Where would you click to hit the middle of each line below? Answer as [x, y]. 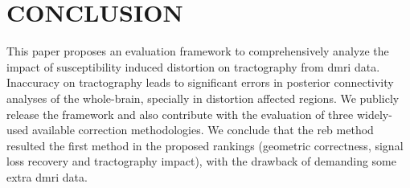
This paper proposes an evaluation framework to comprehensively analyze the [198, 51]
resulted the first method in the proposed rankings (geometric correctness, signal [205, 145]
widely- [374, 114]
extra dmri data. [47, 176]
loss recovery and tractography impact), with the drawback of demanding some [201, 161]
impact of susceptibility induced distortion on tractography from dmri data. [193, 66]
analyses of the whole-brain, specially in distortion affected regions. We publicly [203, 98]
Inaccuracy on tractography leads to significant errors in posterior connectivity [200, 82]
